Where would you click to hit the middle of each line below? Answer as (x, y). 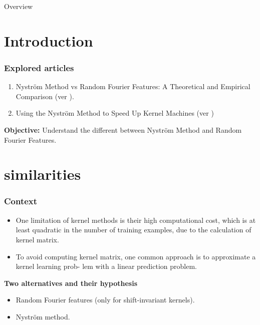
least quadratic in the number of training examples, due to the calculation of (134, 230)
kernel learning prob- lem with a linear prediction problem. (106, 266)
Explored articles (39, 67)
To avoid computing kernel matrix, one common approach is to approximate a (136, 256)
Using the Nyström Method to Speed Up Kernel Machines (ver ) (115, 113)
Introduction (49, 40)
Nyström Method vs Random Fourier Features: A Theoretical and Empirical (133, 86)
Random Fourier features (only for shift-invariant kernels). (105, 300)
